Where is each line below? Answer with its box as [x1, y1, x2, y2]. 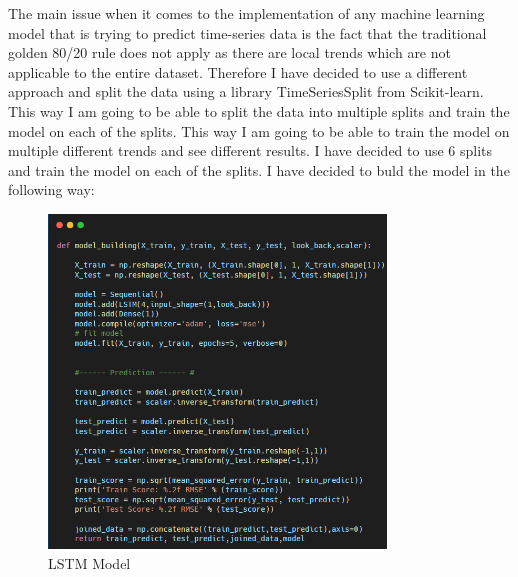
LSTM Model [48, 553, 131, 574]
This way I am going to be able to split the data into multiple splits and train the [8, 100, 510, 121]
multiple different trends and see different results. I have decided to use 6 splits [8, 140, 493, 161]
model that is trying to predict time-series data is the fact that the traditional [8, 22, 487, 43]
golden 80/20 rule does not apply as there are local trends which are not [8, 42, 451, 63]
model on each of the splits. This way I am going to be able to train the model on [8, 120, 510, 141]
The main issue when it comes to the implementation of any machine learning [8, 3, 485, 23]
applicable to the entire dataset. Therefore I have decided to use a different [8, 61, 468, 82]
